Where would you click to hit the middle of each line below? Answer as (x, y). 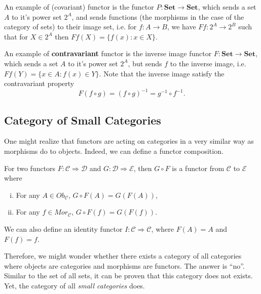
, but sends (145, 63)
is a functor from (198, 168)
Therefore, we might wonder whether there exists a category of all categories (123, 256)
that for (16, 36)
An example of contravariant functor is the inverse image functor (108, 53)
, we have (181, 27)
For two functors (30, 168)
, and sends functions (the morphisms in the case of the (158, 16)
